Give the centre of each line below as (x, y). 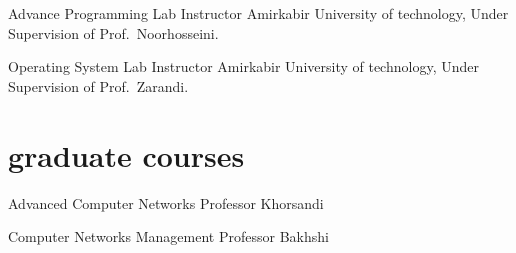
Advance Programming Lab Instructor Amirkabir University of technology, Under (258, 13)
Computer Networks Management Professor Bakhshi (168, 236)
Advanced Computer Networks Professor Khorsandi (166, 202)
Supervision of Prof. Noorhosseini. (113, 32)
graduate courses (126, 154)
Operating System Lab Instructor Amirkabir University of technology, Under (243, 66)
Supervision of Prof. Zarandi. (98, 85)
